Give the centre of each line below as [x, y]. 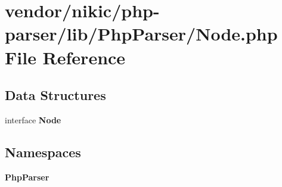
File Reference [65, 57]
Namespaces [43, 152]
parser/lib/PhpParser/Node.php [141, 34]
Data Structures [55, 95]
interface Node [33, 119]
